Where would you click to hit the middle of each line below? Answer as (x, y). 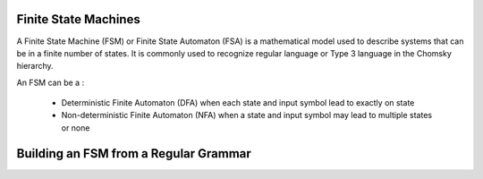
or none (76, 128)
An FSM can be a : (51, 82)
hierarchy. (35, 66)
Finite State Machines (78, 19)
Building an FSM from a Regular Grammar (134, 153)
